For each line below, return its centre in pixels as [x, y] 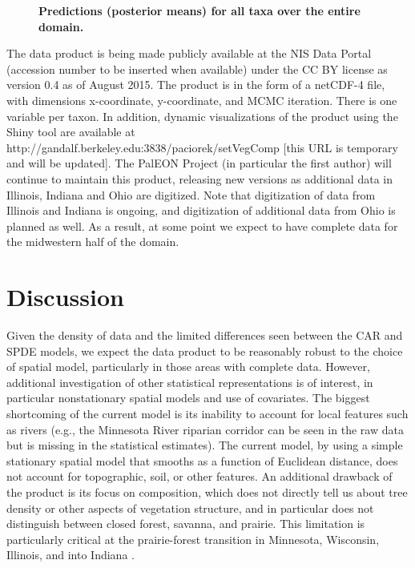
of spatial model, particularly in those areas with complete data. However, [188, 367]
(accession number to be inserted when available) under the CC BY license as [197, 68]
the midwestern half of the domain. [93, 242]
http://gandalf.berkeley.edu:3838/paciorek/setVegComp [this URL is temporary [202, 147]
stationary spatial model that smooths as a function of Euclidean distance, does [202, 460]
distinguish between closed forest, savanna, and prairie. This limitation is [186, 524]
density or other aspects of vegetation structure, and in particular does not [190, 508]
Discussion [65, 297]
